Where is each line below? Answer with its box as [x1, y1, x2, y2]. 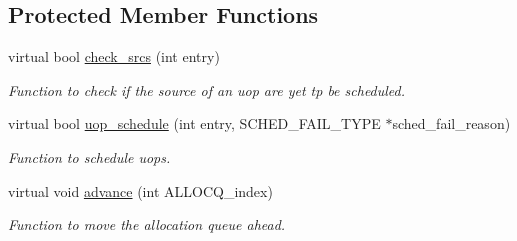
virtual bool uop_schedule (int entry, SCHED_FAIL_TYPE [8, 113, 381, 134]
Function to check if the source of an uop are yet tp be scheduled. [8, 79, 406, 100]
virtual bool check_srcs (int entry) [8, 46, 220, 67]
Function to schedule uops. [8, 146, 171, 167]
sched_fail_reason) [392, 113, 511, 134]
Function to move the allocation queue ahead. [8, 214, 286, 235]
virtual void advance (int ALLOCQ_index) [8, 180, 273, 201]
